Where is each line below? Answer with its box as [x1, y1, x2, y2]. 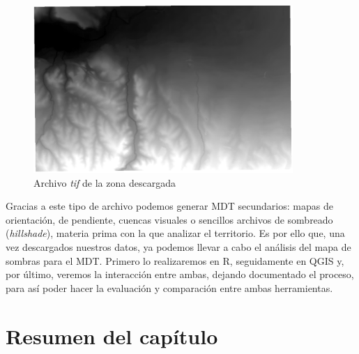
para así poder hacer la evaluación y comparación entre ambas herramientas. [6, 280, 333, 295]
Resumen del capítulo [6, 321, 218, 350]
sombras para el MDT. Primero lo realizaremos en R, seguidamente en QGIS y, [6, 253, 344, 268]
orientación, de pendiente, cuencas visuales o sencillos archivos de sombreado [6, 212, 333, 226]
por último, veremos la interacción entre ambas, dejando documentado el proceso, [6, 267, 354, 282]
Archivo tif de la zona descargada [33, 175, 176, 190]
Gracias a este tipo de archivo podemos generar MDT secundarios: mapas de [6, 199, 333, 213]
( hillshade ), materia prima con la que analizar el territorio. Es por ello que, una [6, 226, 345, 240]
